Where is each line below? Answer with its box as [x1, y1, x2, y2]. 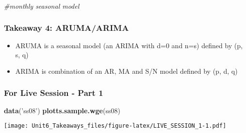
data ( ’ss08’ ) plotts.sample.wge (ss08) [4, 105, 120, 115]
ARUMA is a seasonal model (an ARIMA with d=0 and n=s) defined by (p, [15, 40, 243, 50]
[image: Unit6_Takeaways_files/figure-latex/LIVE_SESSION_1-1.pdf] [4, 122, 227, 130]
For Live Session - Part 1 [4, 86, 103, 98]
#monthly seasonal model [4, 1, 80, 11]
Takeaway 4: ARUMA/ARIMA [4, 21, 129, 33]
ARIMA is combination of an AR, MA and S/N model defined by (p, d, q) [15, 66, 238, 76]
